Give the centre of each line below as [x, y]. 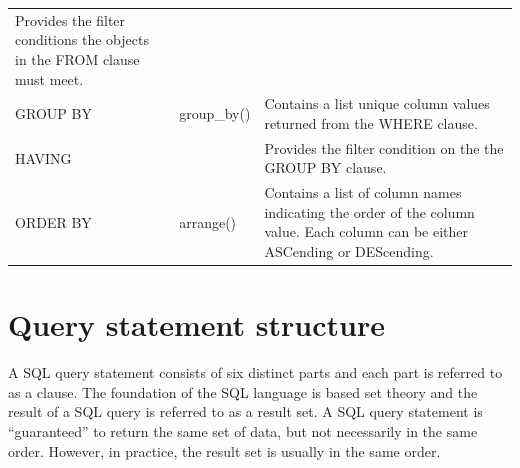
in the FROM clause [77, 58]
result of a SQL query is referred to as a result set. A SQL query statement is [245, 411]
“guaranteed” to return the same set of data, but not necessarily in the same [243, 431]
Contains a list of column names [363, 192]
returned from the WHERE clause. [371, 122]
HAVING [43, 157]
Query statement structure [196, 324]
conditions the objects [82, 39]
